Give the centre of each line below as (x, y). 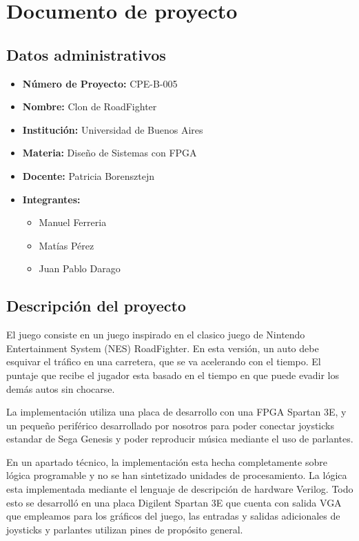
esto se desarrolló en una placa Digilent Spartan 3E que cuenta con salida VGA (174, 502)
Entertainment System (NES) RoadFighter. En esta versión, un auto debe (163, 348)
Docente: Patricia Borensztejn (89, 175)
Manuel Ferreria (73, 222)
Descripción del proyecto (96, 306)
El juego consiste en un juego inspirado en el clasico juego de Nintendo (156, 335)
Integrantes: (51, 199)
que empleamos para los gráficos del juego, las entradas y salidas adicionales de (173, 516)
